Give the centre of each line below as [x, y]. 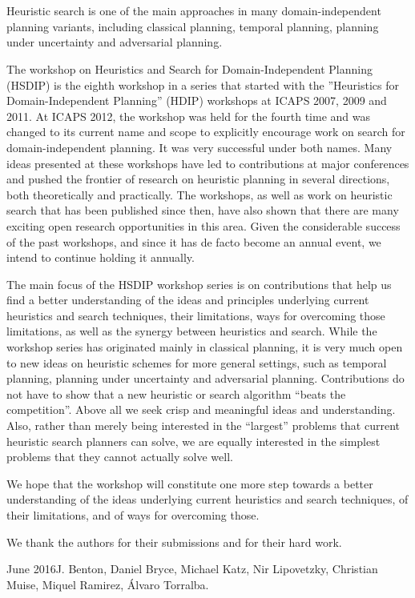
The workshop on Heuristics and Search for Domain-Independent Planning [189, 68]
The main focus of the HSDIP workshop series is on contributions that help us [199, 284]
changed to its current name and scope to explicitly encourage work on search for [206, 132]
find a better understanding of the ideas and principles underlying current [188, 300]
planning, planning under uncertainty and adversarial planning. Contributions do [205, 378]
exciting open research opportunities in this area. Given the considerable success [203, 225]
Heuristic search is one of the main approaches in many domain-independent [194, 11]
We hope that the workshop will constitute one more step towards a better [190, 483]
